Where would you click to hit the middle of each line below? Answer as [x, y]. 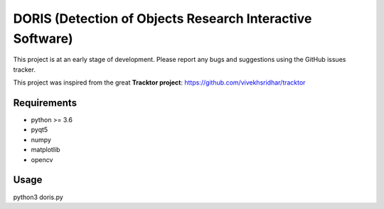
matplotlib [46, 150]
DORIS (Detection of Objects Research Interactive [162, 18]
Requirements [45, 103]
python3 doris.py [38, 197]
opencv [42, 159]
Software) [43, 38]
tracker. [24, 69]
